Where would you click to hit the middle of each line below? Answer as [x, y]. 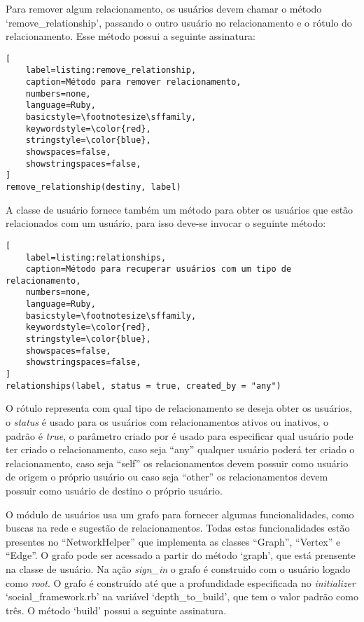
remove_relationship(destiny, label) [93, 187]
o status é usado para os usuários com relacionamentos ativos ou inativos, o [167, 421]
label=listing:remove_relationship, [111, 70]
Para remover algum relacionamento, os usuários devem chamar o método [164, 8]
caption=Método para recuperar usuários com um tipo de [159, 269]
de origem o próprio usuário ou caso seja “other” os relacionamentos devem [167, 477]
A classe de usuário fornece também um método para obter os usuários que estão [180, 209]
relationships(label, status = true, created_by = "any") [143, 386]
